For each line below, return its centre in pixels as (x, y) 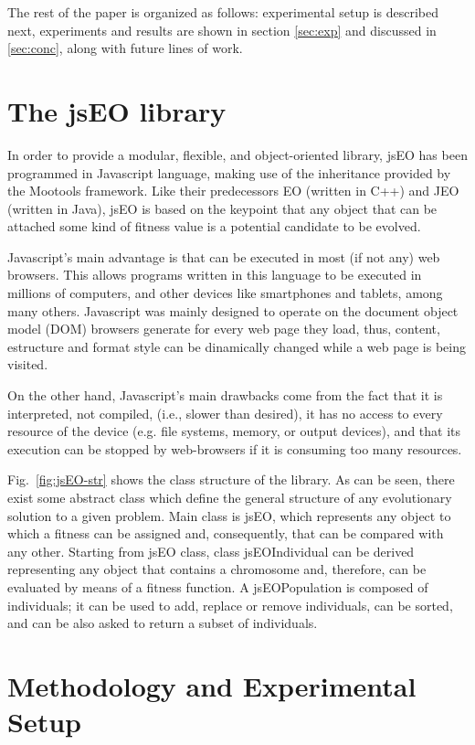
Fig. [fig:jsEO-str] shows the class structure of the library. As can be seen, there (231, 479)
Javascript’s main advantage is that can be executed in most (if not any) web (224, 256)
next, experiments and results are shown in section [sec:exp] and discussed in (222, 30)
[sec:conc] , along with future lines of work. (125, 48)
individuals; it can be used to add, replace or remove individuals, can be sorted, (230, 605)
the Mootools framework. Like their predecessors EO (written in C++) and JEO (233, 191)
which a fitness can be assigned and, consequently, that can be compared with (226, 533)
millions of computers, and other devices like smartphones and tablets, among (225, 293)
